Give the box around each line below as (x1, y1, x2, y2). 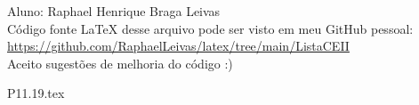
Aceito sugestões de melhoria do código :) (7, 53, 233, 72)
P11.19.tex (7, 84, 65, 102)
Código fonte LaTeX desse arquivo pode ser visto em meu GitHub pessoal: (7, 19, 414, 37)
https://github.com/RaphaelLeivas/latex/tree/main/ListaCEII (7, 36, 350, 55)
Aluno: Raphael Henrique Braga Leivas (7, 2, 221, 20)
